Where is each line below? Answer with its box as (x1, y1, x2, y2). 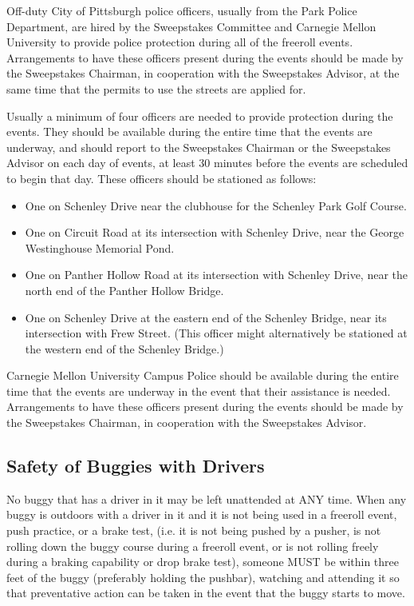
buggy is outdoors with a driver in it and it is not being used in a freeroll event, (6, 506, 397, 523)
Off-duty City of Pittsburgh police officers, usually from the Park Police (6, 2, 357, 18)
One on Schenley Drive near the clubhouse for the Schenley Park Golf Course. (25, 197, 407, 213)
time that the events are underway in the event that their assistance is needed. (6, 382, 391, 399)
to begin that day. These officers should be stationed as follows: (6, 169, 317, 186)
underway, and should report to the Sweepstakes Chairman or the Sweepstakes (6, 138, 391, 155)
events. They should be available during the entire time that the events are (6, 123, 373, 140)
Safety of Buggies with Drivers (6, 453, 265, 478)
